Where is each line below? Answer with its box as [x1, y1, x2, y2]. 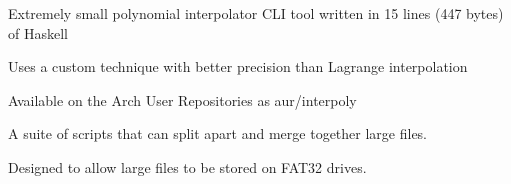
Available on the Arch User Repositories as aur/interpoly [8, 89, 357, 110]
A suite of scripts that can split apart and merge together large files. [8, 123, 428, 144]
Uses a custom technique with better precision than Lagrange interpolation [8, 56, 468, 77]
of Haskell [8, 22, 68, 43]
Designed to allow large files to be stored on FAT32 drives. [8, 156, 367, 177]
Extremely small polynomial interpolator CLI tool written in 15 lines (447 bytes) [8, 3, 504, 23]
